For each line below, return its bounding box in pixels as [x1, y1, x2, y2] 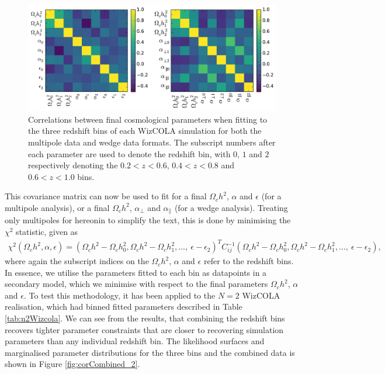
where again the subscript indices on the [5, 255, 149, 267]
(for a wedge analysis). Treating [174, 201, 288, 213]
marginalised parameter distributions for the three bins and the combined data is [5, 346, 295, 358]
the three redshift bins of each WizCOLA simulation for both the [28, 124, 262, 137]
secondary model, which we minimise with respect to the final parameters [5, 278, 268, 290]
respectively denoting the [28, 159, 118, 171]
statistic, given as [16, 225, 78, 237]
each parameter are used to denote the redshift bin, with [28, 147, 231, 160]
